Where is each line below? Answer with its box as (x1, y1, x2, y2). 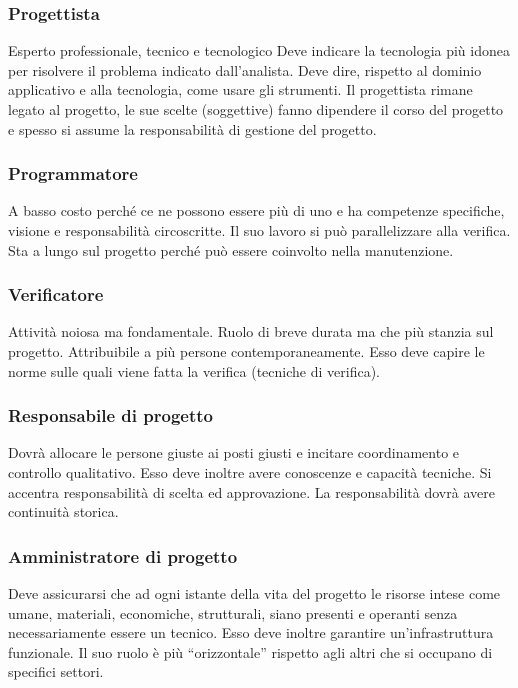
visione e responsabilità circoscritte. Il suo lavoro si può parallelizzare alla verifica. (8, 220, 511, 240)
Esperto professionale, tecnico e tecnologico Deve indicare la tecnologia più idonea (8, 40, 510, 61)
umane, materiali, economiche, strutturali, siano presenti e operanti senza (8, 602, 458, 623)
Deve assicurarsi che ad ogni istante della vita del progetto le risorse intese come (8, 583, 501, 603)
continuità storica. (8, 501, 119, 522)
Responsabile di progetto (8, 403, 213, 428)
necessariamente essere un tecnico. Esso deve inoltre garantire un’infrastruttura (8, 622, 494, 643)
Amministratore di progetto (8, 543, 238, 568)
